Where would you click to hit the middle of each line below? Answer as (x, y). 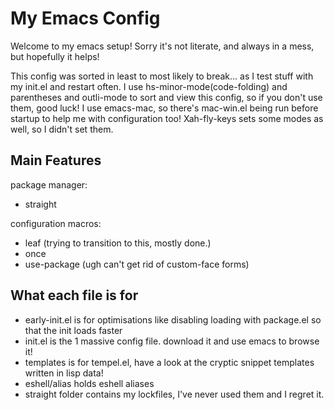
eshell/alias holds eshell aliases (89, 383)
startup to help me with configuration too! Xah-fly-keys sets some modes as (167, 118)
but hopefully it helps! (55, 56)
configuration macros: (56, 223)
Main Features (56, 160)
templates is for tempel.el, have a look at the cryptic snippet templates (169, 362)
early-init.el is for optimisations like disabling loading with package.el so (173, 319)
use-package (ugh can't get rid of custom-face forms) (137, 264)
